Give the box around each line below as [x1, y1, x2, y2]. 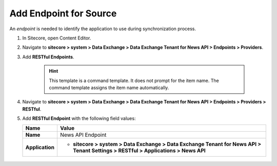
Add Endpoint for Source [9, 8, 117, 19]
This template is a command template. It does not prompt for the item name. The [49, 77, 219, 84]
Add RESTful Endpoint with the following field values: [22, 115, 136, 121]
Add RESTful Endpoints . [22, 54, 74, 60]
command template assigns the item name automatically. [49, 85, 169, 91]
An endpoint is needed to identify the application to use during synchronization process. [9, 26, 196, 32]
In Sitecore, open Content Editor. [22, 35, 91, 41]
